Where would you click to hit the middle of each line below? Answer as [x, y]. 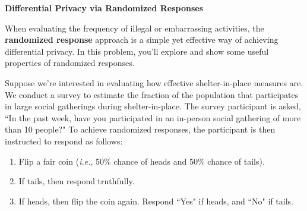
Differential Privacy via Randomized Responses [104, 8]
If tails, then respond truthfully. [77, 181]
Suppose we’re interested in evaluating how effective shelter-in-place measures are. [154, 82]
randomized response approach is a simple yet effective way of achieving [142, 40]
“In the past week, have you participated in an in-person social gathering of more [153, 117]
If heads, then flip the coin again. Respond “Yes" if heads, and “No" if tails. [156, 201]
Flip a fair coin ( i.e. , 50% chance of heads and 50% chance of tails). [142, 161]
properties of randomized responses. [70, 63]
